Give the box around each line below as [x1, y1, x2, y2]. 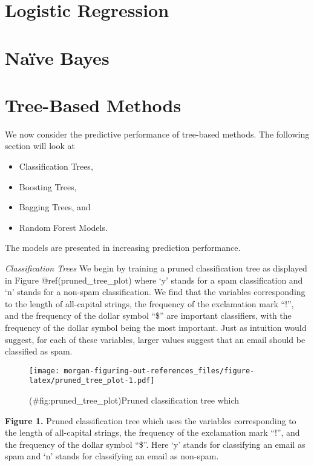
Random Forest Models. [19, 221, 108, 233]
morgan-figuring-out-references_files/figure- [64, 366, 255, 375]
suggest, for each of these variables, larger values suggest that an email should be [5, 333, 306, 345]
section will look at [5, 139, 75, 152]
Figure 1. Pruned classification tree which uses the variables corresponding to [5, 414, 296, 427]
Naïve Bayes [5, 45, 110, 70]
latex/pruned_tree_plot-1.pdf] [29, 376, 155, 385]
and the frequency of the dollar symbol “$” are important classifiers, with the [5, 309, 292, 322]
